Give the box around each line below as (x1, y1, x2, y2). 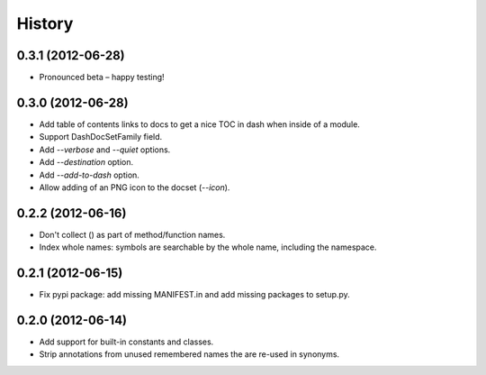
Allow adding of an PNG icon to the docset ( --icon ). (39, 181, 230, 193)
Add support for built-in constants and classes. (39, 336, 214, 347)
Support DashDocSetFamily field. (39, 132, 163, 142)
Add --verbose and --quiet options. (39, 144, 171, 155)
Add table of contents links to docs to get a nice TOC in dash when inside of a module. (39, 118, 360, 130)
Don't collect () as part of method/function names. (39, 229, 226, 240)
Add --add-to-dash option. (39, 169, 139, 180)
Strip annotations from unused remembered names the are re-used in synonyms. (39, 349, 340, 360)
